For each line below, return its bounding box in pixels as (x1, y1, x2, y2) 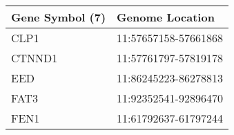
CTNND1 (11, 50, 58, 66)
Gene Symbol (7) (11, 9, 106, 25)
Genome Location (117, 9, 215, 25)
